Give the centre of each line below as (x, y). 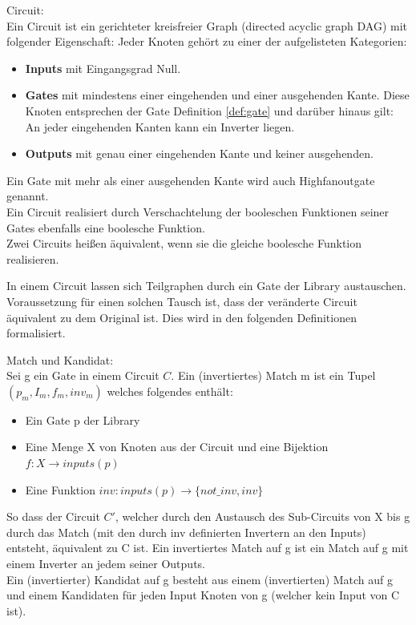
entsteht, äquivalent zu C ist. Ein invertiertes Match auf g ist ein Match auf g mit (208, 548)
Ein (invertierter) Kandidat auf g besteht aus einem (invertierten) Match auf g (200, 579)
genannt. (28, 196)
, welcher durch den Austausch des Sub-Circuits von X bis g (263, 516)
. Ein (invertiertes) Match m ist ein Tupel (273, 375)
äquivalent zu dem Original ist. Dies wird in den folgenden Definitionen (182, 317)
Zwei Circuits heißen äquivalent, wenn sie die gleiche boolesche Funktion (184, 243)
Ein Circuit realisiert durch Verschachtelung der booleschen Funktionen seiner (198, 211)
